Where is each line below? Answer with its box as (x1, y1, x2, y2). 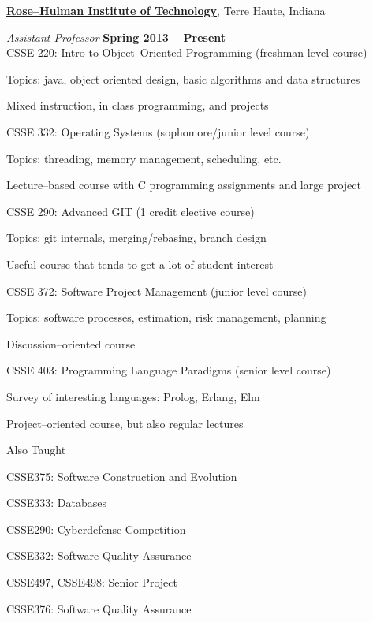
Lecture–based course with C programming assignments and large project (6, 177, 361, 193)
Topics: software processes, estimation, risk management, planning (6, 309, 326, 326)
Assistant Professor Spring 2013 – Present (6, 28, 226, 45)
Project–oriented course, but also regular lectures (6, 415, 244, 431)
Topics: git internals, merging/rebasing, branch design (6, 229, 267, 246)
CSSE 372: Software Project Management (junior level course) (6, 282, 307, 299)
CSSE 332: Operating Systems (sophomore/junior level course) (6, 123, 310, 140)
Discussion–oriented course (6, 335, 136, 352)
